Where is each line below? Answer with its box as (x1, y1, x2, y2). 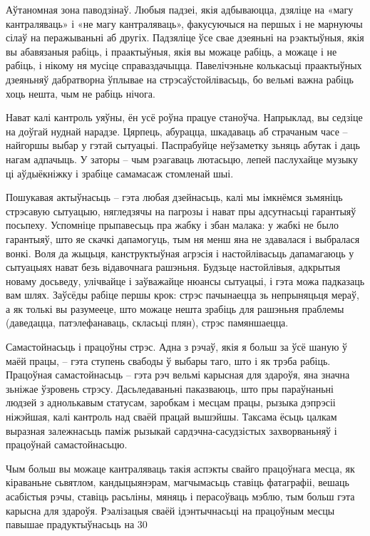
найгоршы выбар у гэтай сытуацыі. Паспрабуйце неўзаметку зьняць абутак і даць (6, 138, 360, 153)
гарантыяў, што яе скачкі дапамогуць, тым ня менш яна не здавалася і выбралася (6, 231, 360, 246)
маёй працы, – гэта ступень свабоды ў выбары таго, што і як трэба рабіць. (6, 353, 331, 368)
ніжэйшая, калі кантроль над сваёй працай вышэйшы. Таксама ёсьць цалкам (6, 409, 337, 424)
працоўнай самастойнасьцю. (6, 437, 128, 452)
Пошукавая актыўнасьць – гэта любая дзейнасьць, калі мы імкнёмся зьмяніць (6, 190, 343, 205)
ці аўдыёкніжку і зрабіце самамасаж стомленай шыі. (6, 165, 234, 180)
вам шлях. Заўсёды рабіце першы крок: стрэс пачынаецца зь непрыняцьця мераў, (6, 287, 359, 302)
